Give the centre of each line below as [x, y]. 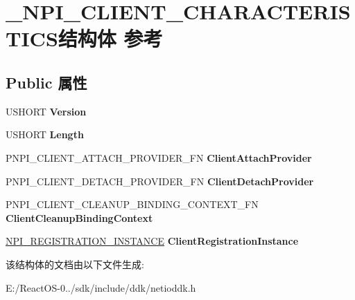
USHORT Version [46, 111]
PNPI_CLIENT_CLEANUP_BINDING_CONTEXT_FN [132, 204]
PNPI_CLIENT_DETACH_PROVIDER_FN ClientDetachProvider [160, 181]
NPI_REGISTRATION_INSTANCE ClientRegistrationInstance [152, 241]
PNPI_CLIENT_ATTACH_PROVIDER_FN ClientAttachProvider [159, 157]
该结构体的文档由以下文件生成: [75, 264]
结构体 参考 [110, 38]
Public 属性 [46, 82]
